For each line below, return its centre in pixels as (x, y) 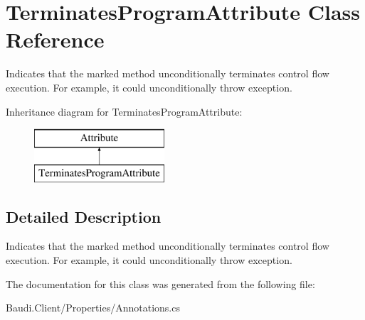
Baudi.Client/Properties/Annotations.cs (93, 308)
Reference (55, 39)
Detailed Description (84, 216)
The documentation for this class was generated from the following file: (160, 283)
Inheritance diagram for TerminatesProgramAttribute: (124, 111)
